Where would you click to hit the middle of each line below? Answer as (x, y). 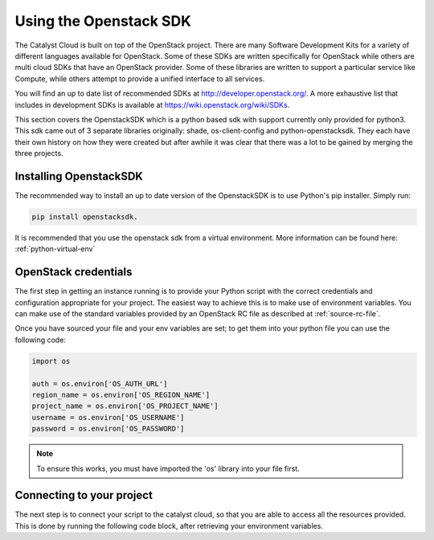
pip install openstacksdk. (85, 216)
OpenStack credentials (74, 272)
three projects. (39, 154)
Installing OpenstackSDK (79, 176)
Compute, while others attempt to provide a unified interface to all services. (140, 78)
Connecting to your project (84, 495)
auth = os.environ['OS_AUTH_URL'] (100, 383)
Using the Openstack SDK (103, 21)
